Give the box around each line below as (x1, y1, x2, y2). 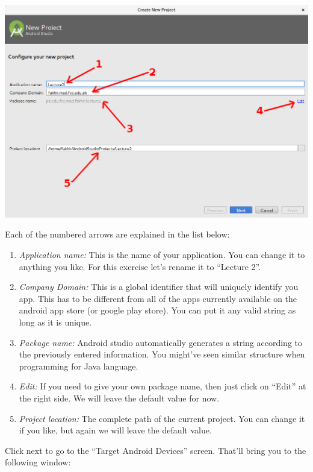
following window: (5, 456, 71, 468)
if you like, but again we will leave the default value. (19, 424, 212, 436)
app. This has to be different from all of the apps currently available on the (19, 292, 297, 304)
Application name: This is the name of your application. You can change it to (19, 248, 305, 261)
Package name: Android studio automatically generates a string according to (19, 336, 302, 348)
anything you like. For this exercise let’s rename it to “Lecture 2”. (19, 260, 261, 272)
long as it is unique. (19, 316, 92, 329)
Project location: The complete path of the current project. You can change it (19, 412, 305, 424)
